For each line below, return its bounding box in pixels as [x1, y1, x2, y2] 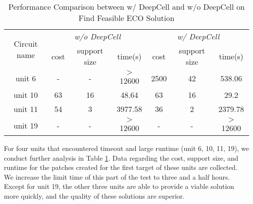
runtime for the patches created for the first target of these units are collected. [4, 162, 238, 172]
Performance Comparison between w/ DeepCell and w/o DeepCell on [8, 1, 245, 12]
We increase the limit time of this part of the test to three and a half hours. [4, 171, 230, 182]
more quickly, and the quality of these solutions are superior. [4, 190, 185, 201]
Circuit [14, 37, 38, 49]
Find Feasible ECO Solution [78, 12, 175, 23]
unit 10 [14, 89, 38, 100]
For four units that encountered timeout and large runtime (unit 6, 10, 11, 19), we [4, 143, 249, 153]
